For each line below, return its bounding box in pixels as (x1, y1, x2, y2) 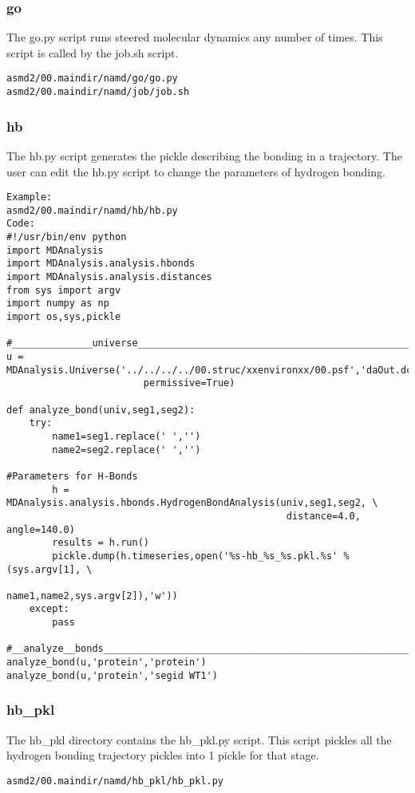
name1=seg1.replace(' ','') (52, 430, 201, 442)
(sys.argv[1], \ (6, 563, 93, 575)
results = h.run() (52, 537, 149, 549)
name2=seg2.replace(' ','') (52, 444, 201, 456)
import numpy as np (6, 298, 109, 310)
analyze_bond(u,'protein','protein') (6, 657, 207, 669)
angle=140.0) (6, 523, 75, 535)
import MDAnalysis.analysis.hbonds (6, 258, 196, 270)
